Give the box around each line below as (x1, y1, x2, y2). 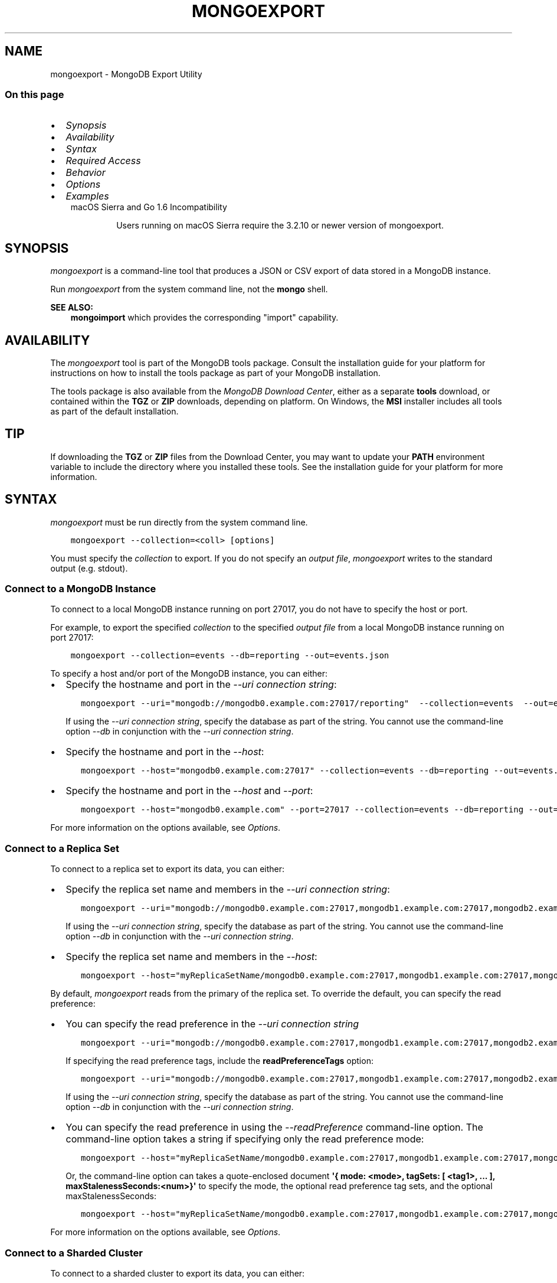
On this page (5, 88, 64, 100)
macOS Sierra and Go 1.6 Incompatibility (70, 202, 227, 213)
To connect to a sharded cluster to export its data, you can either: (50, 1268, 305, 1278)
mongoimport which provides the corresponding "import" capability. (70, 312, 339, 323)
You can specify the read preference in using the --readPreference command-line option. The (65, 1121, 483, 1134)
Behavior (65, 167, 106, 179)
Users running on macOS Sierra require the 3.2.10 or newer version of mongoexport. (116, 220, 444, 231)
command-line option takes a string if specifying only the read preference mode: (65, 1133, 424, 1145)
